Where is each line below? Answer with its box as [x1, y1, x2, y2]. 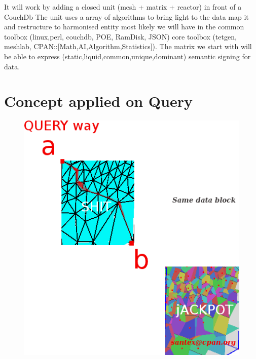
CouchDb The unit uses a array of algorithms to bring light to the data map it [4, 11, 249, 22]
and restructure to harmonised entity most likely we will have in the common [4, 21, 244, 32]
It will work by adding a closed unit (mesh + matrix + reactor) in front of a [4, 2, 242, 12]
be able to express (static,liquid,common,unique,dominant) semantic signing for [4, 51, 251, 61]
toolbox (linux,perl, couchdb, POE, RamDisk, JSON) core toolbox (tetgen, [4, 31, 237, 42]
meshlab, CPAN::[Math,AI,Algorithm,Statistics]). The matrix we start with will [4, 41, 252, 52]
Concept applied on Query [4, 91, 193, 111]
